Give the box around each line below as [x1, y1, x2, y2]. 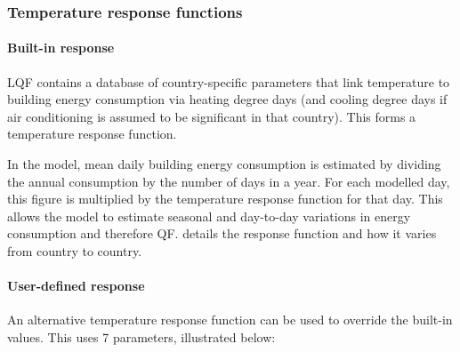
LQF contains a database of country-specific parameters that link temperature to [7, 72, 450, 91]
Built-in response [7, 38, 115, 57]
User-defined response [7, 276, 145, 295]
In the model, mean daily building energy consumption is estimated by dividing [7, 155, 441, 173]
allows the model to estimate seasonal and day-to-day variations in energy [7, 206, 411, 225]
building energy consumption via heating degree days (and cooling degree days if [7, 90, 448, 108]
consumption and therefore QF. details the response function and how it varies [7, 224, 437, 243]
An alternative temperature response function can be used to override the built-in [7, 310, 453, 329]
